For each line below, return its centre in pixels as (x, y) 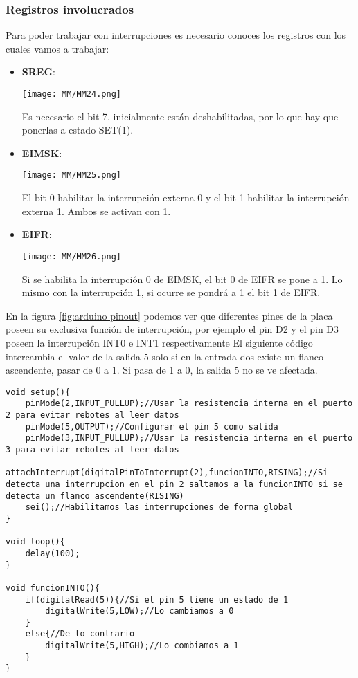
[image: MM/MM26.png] (71, 256)
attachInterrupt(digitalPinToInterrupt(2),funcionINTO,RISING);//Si (167, 473)
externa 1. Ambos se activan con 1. (96, 211)
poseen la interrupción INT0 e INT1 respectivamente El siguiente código (159, 342)
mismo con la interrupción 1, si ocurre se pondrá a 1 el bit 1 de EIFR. (171, 292)
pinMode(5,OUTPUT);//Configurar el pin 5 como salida (152, 427)
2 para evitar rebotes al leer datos (92, 415)
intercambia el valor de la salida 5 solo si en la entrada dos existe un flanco (164, 356)
